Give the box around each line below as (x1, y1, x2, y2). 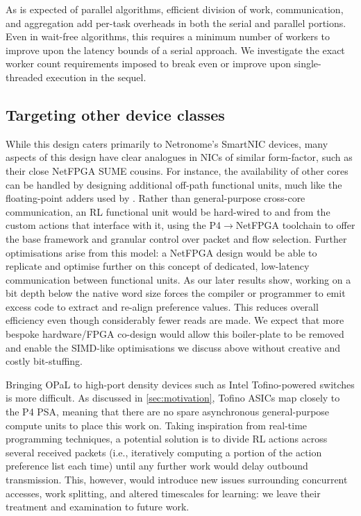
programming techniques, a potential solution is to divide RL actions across (6, 431, 328, 446)
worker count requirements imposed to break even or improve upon (6, 56, 292, 71)
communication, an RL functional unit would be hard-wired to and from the (6, 204, 330, 218)
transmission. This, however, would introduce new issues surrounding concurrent (6, 472, 348, 487)
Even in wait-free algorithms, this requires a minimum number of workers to (6, 29, 330, 44)
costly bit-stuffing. (6, 354, 83, 368)
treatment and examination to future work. (6, 499, 190, 514)
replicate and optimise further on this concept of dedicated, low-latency (6, 259, 310, 273)
